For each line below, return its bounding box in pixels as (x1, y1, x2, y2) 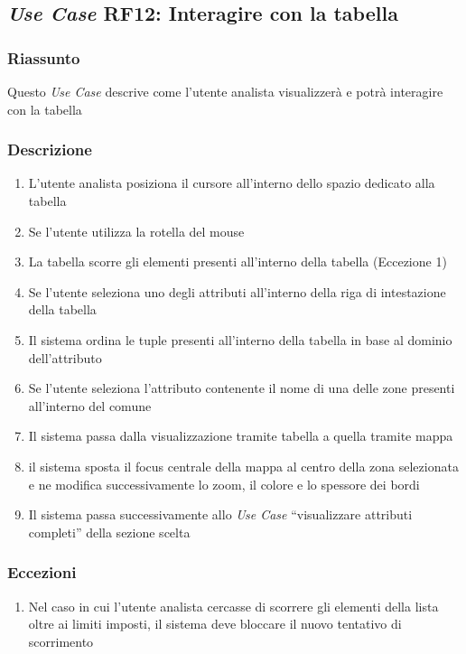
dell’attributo (28, 348, 102, 367)
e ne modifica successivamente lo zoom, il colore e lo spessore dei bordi (28, 474, 420, 493)
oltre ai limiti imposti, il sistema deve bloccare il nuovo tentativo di (28, 614, 402, 633)
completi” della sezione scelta (28, 522, 191, 541)
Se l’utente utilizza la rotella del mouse (28, 221, 245, 240)
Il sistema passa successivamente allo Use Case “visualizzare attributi (28, 505, 413, 524)
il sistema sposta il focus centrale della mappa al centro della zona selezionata (28, 456, 459, 475)
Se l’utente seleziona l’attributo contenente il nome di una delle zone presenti (28, 378, 455, 397)
